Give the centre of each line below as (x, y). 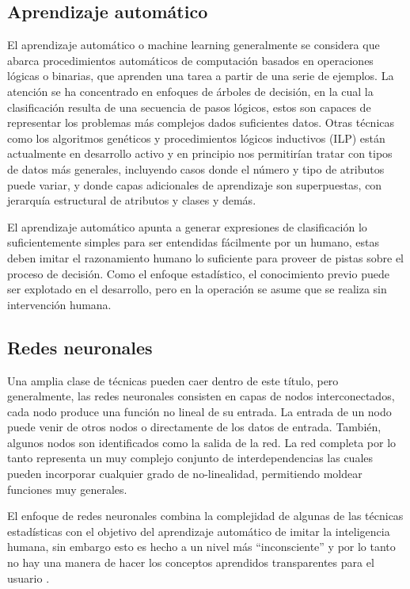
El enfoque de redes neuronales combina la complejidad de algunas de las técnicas (205, 516)
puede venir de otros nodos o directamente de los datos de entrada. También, (194, 427)
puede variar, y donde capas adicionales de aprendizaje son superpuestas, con (195, 184)
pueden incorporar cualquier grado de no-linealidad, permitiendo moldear (185, 474)
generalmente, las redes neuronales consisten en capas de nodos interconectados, (201, 396)
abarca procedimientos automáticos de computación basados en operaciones (190, 60)
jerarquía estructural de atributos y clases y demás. (132, 200)
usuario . (28, 578)
